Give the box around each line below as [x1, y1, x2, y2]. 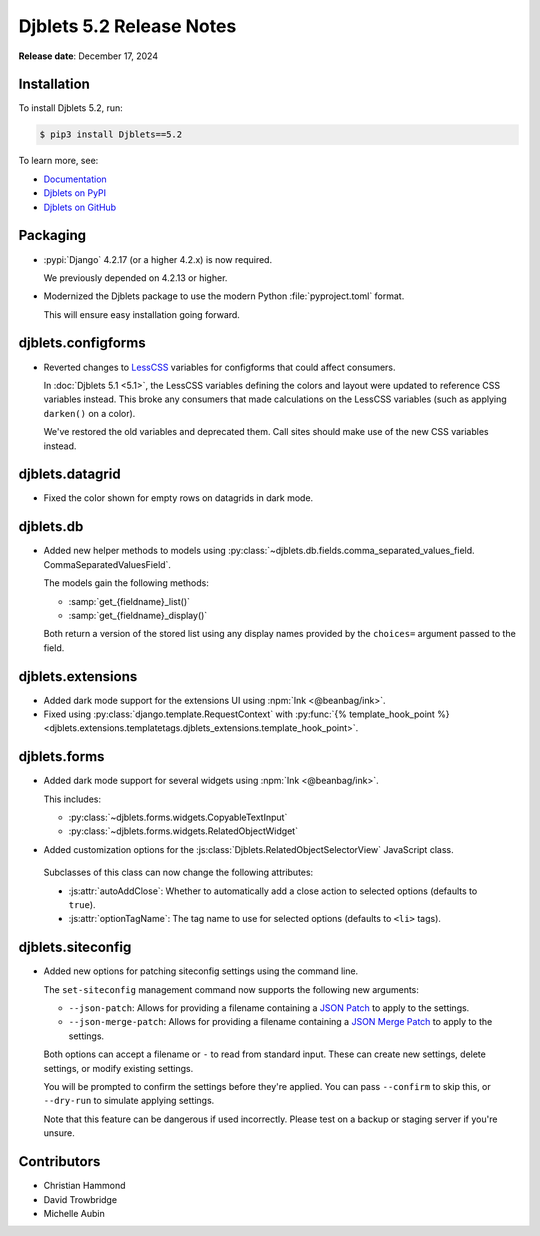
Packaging [18, 227, 87, 244]
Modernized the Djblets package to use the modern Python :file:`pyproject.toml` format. [43, 290, 405, 302]
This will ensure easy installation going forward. [43, 308, 240, 320]
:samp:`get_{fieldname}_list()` [68, 595, 190, 607]
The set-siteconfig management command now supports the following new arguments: [43, 983, 420, 995]
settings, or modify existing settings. [43, 1062, 194, 1074]
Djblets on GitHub [43, 201, 117, 213]
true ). [68, 899, 96, 911]
